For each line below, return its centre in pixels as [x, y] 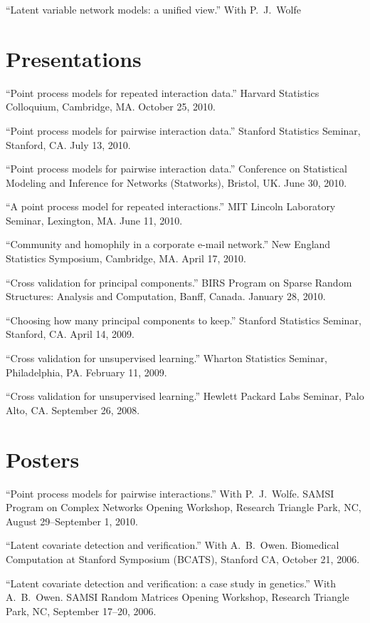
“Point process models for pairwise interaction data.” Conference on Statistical [176, 169]
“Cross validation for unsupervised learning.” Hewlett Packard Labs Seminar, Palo [185, 396]
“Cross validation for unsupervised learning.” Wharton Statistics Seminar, [166, 358]
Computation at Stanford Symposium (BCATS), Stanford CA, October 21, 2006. [183, 558]
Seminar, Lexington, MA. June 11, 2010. [94, 220]
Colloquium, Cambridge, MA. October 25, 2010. [111, 107]
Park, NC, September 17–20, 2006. [81, 611]
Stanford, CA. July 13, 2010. [68, 144]
